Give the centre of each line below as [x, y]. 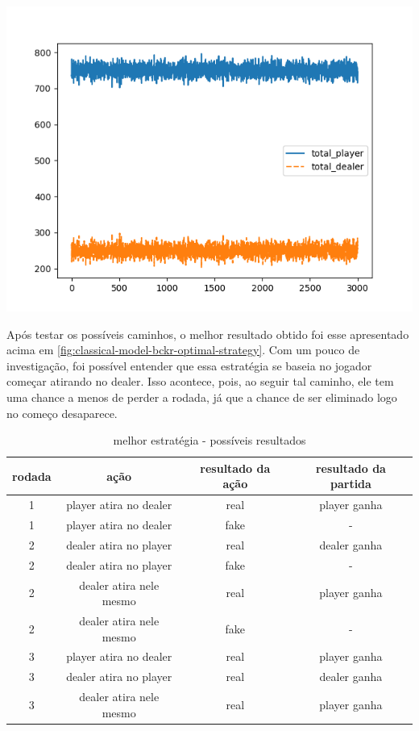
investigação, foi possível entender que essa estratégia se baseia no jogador [189, 365]
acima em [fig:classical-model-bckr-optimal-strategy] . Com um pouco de [183, 350]
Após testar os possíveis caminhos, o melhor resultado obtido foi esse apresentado [208, 334]
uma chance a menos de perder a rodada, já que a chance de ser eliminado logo [202, 397]
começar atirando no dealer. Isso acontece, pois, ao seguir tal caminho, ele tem [200, 381]
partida [351, 484]
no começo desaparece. [62, 413]
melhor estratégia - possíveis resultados [209, 440]
